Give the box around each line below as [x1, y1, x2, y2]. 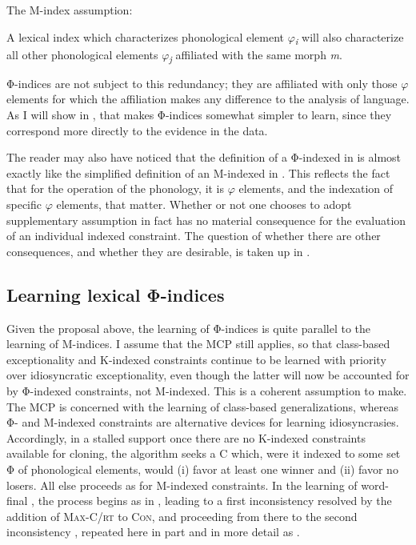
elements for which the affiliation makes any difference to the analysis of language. [6, 90, 410, 107]
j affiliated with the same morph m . [169, 46, 342, 65]
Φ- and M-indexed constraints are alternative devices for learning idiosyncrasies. [6, 414, 399, 431]
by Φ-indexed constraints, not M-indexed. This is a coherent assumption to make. [6, 382, 407, 399]
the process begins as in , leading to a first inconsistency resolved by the [38, 492, 392, 509]
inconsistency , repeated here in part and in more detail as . [6, 523, 300, 540]
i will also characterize [294, 28, 404, 47]
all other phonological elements [6, 46, 158, 62]
